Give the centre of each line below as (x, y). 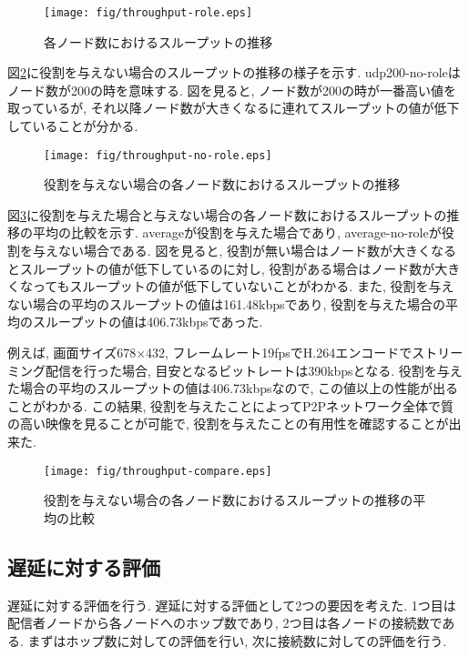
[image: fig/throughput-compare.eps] (158, 471)
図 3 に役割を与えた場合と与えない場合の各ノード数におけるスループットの (227, 214)
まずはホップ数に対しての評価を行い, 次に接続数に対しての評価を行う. (237, 640)
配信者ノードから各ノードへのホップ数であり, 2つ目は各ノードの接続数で (225, 623)
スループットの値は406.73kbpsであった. (148, 322)
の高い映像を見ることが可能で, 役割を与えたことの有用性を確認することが (228, 424)
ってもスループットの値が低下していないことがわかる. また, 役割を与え (243, 286)
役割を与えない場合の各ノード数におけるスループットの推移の (229, 500)
